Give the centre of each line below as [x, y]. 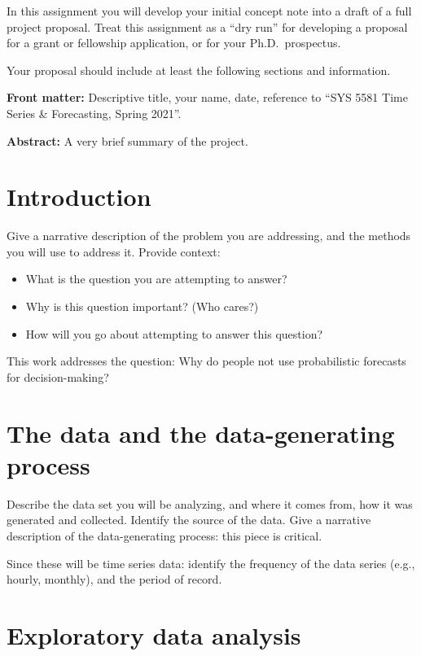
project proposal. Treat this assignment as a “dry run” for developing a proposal [207, 26]
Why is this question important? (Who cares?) [142, 306]
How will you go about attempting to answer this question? [174, 333]
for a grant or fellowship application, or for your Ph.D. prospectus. [174, 43]
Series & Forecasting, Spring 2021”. [94, 113]
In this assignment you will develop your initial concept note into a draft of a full [209, 11]
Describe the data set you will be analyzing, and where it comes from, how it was [210, 503]
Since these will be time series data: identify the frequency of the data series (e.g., [211, 563]
